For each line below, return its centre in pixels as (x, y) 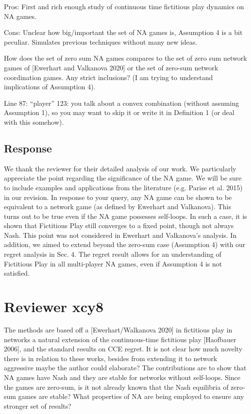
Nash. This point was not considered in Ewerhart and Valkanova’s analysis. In (120, 235)
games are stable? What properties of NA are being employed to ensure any (131, 396)
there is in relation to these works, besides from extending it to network (111, 358)
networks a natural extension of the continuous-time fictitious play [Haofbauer (120, 339)
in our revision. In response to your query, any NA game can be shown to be (118, 197)
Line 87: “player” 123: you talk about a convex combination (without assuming (122, 103)
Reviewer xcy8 (54, 306)
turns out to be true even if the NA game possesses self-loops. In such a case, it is (125, 216)
